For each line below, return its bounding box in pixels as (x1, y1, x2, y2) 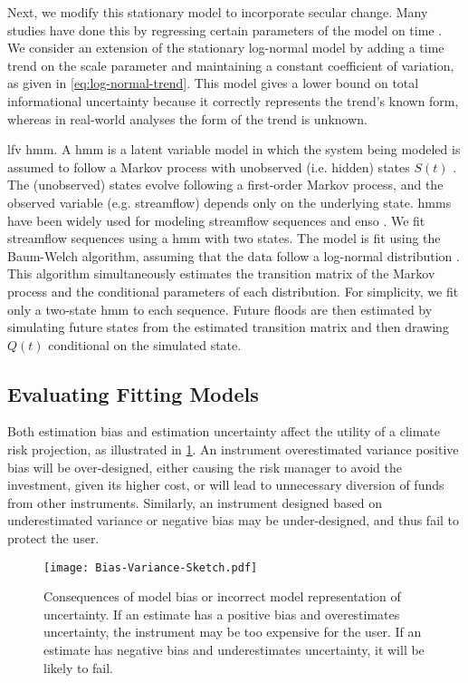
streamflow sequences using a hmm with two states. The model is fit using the (7, 229, 441, 248)
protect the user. (7, 529, 100, 548)
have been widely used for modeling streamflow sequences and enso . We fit (7, 210, 425, 229)
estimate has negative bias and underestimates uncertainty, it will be (43, 640, 425, 659)
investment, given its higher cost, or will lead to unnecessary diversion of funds (7, 475, 444, 494)
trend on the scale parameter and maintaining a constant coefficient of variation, (7, 55, 454, 74)
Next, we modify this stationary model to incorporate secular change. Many (7, 3, 428, 21)
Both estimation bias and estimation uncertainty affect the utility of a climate (7, 422, 441, 441)
